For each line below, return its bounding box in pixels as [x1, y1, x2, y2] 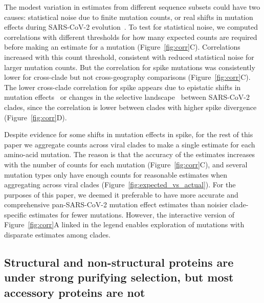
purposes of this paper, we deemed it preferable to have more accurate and [4, 189, 238, 200]
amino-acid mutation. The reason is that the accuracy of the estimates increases [4, 149, 255, 160]
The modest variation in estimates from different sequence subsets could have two [4, 2, 260, 12]
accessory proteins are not [4, 284, 145, 300]
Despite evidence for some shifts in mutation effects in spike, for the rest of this [4, 129, 253, 140]
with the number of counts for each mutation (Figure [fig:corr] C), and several [4, 159, 248, 169]
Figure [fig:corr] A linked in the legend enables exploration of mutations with [4, 219, 245, 230]
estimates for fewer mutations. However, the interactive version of [29, 209, 235, 220]
